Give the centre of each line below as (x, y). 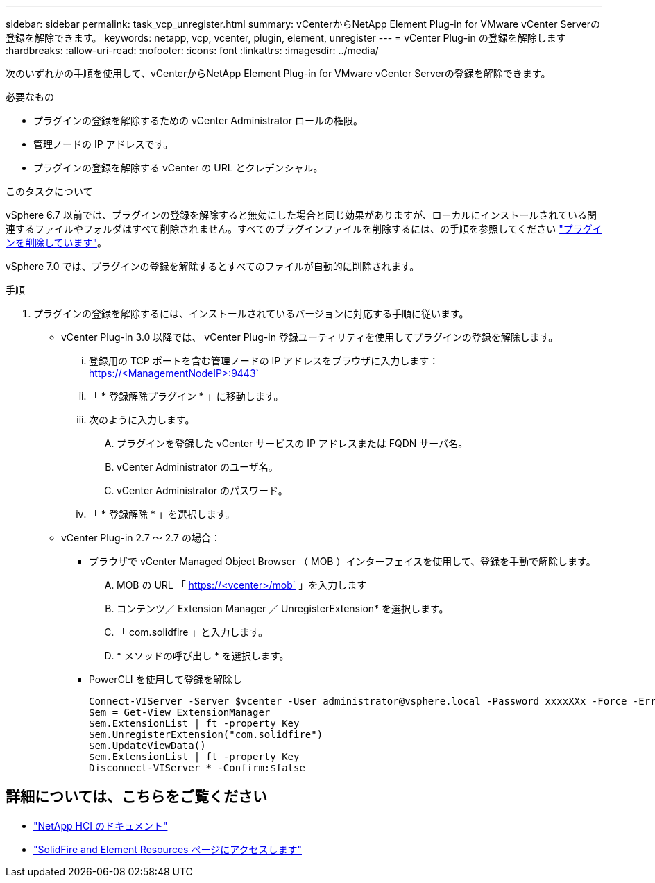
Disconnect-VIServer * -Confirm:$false (197, 768)
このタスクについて (49, 191)
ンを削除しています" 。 (57, 243)
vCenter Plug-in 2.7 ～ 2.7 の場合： (141, 538)
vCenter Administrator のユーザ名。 (197, 467)
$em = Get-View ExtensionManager (180, 712)
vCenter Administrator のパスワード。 (202, 490)
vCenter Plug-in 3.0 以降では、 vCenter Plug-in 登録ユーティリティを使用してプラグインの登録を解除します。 (310, 337)
